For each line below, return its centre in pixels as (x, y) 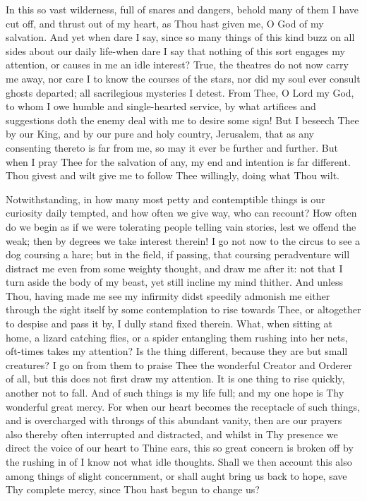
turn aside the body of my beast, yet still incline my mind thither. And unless (175, 282)
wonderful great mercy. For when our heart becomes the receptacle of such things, (183, 406)
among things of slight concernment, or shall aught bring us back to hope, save (176, 475)
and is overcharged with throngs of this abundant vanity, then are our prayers (174, 420)
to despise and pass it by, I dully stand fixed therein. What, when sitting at (169, 324)
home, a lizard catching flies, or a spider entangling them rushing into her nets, (177, 337)
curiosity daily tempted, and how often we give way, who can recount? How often (181, 213)
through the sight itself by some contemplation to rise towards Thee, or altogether (183, 309)
